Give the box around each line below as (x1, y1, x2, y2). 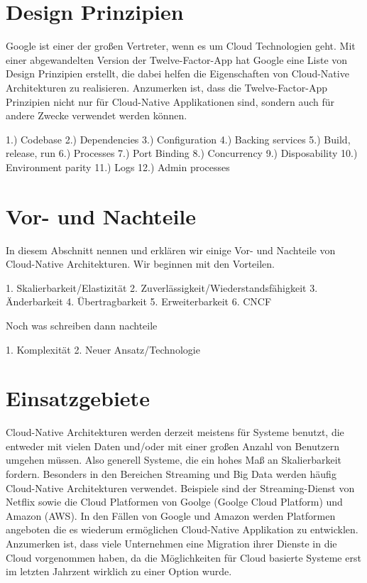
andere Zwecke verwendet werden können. (6, 108, 187, 123)
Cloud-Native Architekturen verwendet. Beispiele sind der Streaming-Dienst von (6, 480, 355, 495)
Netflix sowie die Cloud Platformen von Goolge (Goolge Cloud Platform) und (6, 494, 343, 509)
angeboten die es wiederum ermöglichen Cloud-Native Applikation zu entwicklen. (6, 522, 358, 537)
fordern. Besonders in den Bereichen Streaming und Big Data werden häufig (6, 467, 336, 481)
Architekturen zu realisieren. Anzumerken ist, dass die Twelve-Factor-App (6, 80, 327, 94)
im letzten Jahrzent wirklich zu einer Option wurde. (6, 564, 232, 579)
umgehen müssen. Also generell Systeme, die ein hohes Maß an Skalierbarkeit (6, 452, 341, 467)
